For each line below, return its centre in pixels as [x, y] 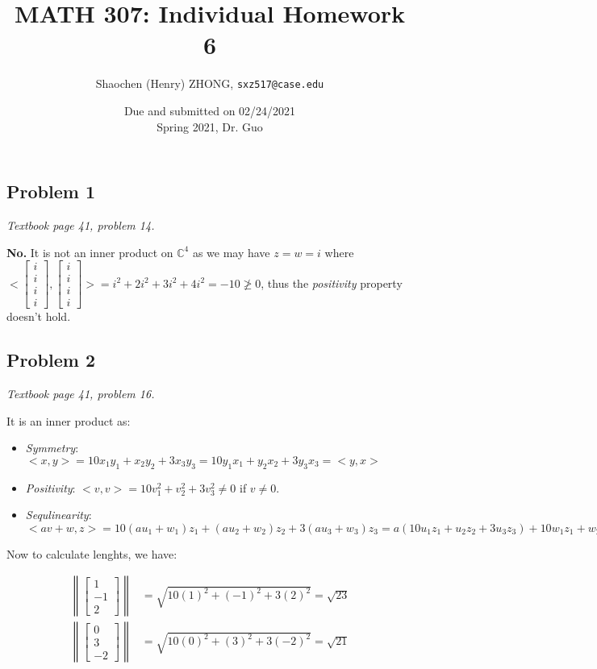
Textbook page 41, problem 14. [81, 224]
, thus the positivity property [332, 283]
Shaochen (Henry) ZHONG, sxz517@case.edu [210, 83]
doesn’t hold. [39, 316]
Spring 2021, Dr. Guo [210, 126]
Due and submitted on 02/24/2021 [210, 110]
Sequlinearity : [58, 515]
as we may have [231, 252]
